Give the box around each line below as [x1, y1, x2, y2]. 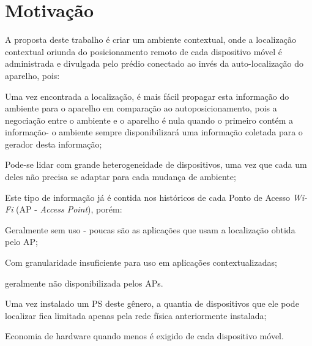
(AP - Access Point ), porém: [16, 203, 122, 216]
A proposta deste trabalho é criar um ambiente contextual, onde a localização [5, 33, 296, 46]
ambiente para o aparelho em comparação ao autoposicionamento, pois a [5, 102, 277, 115]
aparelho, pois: [5, 69, 60, 81]
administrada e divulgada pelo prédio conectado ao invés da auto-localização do [5, 57, 303, 70]
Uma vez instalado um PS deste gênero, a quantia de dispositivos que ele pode [5, 297, 299, 310]
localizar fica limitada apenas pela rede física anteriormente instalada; [5, 309, 267, 322]
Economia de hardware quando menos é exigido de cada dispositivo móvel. [5, 329, 284, 342]
